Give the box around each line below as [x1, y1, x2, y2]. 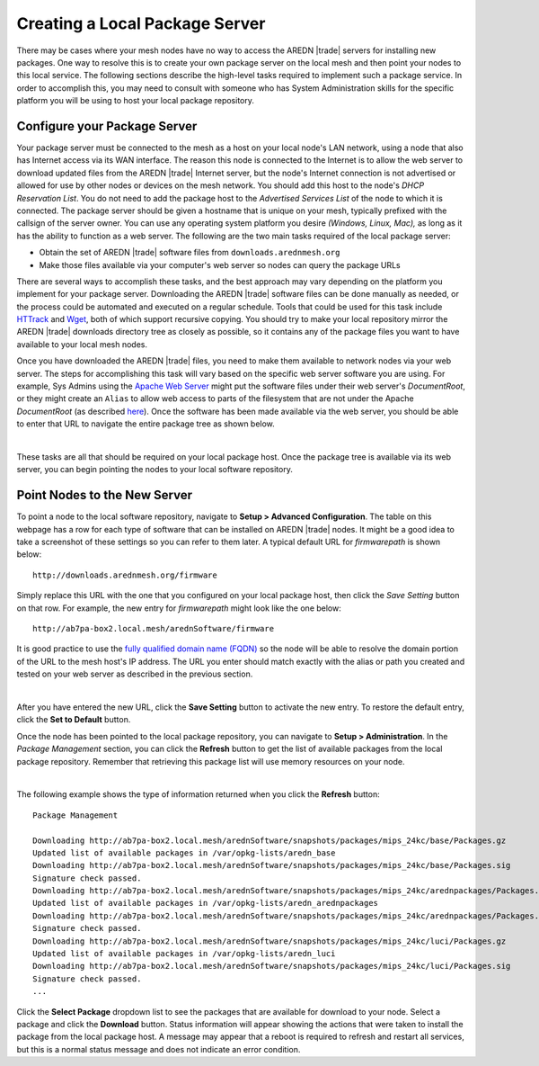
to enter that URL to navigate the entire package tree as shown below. [16, 418, 276, 429]
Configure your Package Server [16, 118, 198, 134]
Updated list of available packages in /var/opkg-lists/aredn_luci [32, 949, 336, 959]
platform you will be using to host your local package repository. [16, 95, 255, 106]
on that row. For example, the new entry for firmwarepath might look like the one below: [16, 603, 341, 614]
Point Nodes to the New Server [16, 488, 193, 503]
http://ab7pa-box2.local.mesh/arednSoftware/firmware [32, 623, 274, 634]
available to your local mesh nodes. [16, 338, 148, 350]
